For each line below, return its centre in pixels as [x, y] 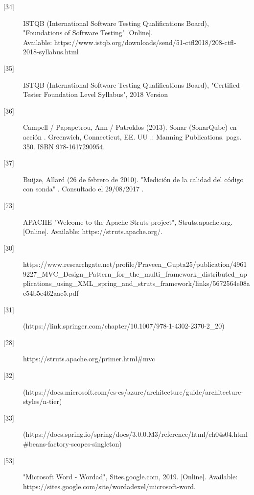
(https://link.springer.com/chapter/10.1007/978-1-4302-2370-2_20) [124, 326]
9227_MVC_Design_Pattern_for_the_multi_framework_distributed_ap [135, 273]
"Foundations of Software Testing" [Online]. [88, 33]
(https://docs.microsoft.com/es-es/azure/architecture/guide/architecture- [133, 391]
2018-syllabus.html [51, 52]
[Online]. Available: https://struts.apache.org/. [93, 231]
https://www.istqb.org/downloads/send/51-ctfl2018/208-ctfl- [145, 42]
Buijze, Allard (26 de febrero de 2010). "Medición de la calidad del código [133, 179]
